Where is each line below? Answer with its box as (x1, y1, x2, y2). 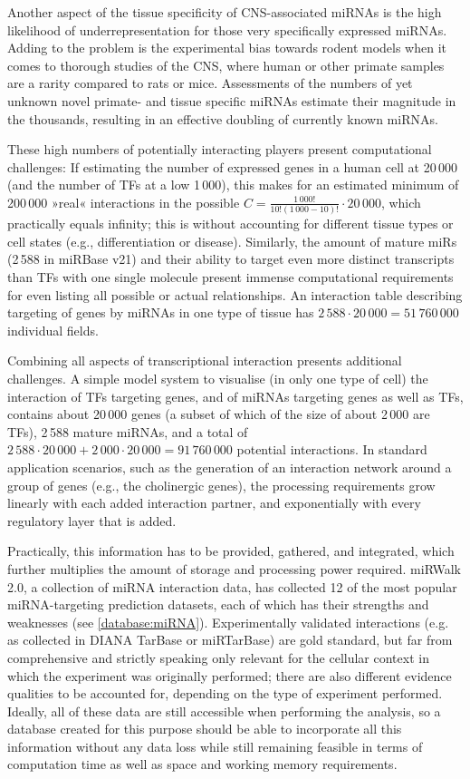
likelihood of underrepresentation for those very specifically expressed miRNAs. (7, 20, 447, 39)
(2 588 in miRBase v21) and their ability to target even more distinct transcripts (7, 249, 455, 268)
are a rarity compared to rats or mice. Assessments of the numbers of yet (7, 73, 413, 93)
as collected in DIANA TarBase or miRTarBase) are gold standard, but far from (7, 630, 453, 649)
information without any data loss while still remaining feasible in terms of (7, 736, 423, 755)
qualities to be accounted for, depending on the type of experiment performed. (7, 684, 443, 703)
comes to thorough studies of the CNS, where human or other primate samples (7, 55, 445, 74)
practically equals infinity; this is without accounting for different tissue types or (7, 214, 454, 233)
